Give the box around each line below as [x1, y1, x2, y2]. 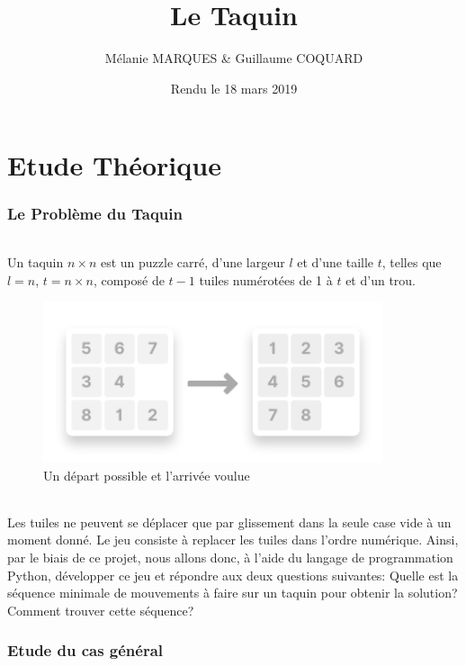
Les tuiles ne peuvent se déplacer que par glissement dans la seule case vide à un [7, 512, 452, 531]
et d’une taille [297, 252, 374, 271]
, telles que [381, 252, 442, 271]
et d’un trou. [345, 270, 416, 289]
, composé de [93, 270, 165, 289]
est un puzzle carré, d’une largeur [100, 252, 285, 271]
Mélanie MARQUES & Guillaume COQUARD [104, 49, 363, 67]
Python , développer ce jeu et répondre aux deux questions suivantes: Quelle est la [7, 565, 459, 584]
